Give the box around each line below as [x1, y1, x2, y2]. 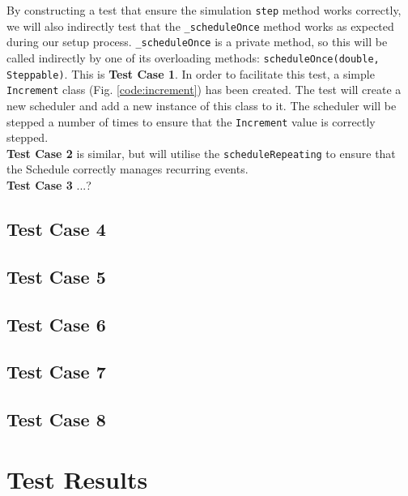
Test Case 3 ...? [6, 177, 91, 194]
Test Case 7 [6, 359, 106, 384]
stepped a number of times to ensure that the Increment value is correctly [6, 113, 376, 130]
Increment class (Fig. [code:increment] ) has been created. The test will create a [6, 81, 402, 98]
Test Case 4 [6, 216, 106, 242]
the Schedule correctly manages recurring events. [6, 160, 249, 177]
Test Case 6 [6, 311, 106, 336]
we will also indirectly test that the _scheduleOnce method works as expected [6, 17, 394, 34]
